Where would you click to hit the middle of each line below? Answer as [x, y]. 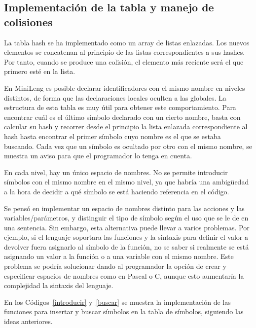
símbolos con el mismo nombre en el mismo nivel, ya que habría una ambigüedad [127, 182]
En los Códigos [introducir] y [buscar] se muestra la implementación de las [117, 302]
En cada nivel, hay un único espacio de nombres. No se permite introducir [116, 172]
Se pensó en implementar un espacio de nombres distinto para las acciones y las [124, 208]
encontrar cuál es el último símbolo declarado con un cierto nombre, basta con [122, 117]
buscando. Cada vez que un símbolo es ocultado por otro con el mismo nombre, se [128, 146]
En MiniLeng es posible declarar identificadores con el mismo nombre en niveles [125, 88]
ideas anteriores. [28, 321]
